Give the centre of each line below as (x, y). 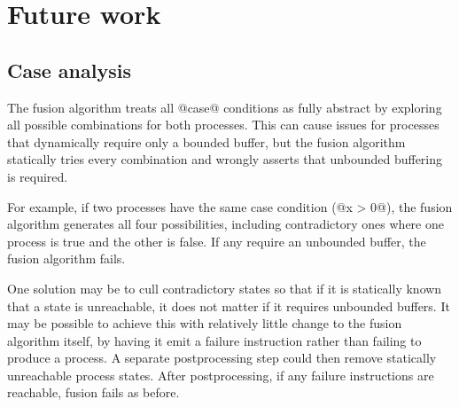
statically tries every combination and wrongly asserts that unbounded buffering (225, 159)
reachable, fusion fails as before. (93, 392)
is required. (38, 176)
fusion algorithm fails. (66, 258)
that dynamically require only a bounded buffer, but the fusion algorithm (206, 141)
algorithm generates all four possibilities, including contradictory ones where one (226, 224)
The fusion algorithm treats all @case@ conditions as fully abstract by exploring (225, 107)
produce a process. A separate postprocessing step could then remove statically (222, 358)
